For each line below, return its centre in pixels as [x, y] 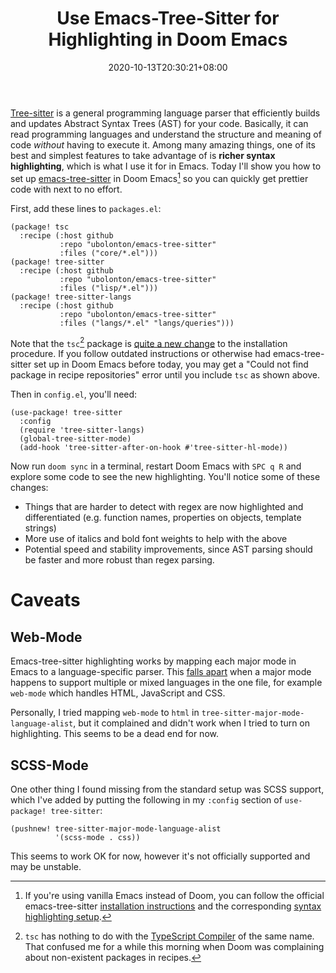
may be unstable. [46, 867]
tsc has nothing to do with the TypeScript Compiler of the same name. [169, 936]
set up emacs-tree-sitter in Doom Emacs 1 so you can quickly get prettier [159, 177]
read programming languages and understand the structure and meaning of [166, 134]
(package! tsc [40, 227]
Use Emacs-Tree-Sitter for [168, 18]
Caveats [45, 600]
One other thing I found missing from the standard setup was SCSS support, [167, 789]
